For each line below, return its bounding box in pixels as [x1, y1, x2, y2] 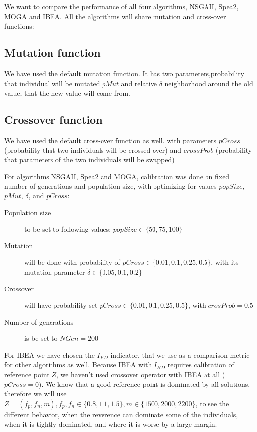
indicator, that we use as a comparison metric [110, 349, 250, 360]
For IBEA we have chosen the [4, 349, 95, 360]
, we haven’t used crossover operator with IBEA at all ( [56, 369, 225, 380]
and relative [121, 78, 157, 88]
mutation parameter [24, 266, 85, 277]
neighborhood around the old [164, 78, 253, 88]
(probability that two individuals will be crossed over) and [4, 144, 181, 155]
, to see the [195, 398, 229, 408]
